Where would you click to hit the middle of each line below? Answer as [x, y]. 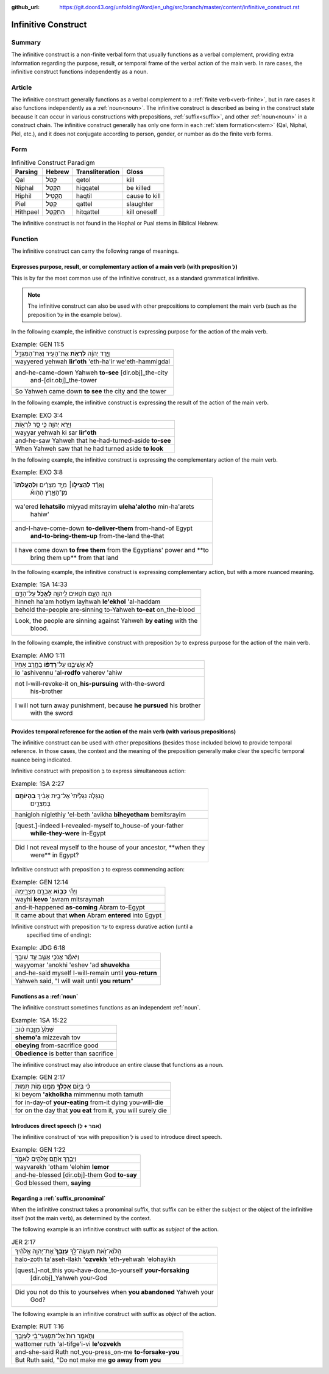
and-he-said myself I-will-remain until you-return [86, 973]
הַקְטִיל [54, 196]
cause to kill [143, 196]
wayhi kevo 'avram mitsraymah [60, 899]
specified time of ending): [59, 935]
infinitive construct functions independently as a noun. [80, 71]
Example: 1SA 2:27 [38, 783]
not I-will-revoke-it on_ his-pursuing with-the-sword [90, 684]
